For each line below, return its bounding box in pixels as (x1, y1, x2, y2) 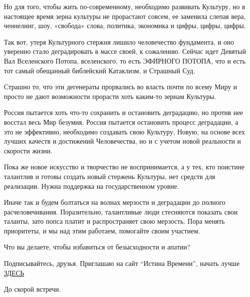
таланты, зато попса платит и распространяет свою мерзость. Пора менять (4, 216, 225, 226)
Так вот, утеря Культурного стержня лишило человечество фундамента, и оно (4, 36, 234, 47)
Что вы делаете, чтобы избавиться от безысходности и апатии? (4, 242, 191, 252)
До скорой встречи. (4, 284, 61, 294)
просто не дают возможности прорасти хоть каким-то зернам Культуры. (4, 91, 216, 101)
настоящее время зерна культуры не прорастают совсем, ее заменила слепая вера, (4, 11, 246, 21)
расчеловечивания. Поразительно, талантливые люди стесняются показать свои (4, 206, 238, 216)
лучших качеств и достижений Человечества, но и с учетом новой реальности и (4, 136, 241, 146)
